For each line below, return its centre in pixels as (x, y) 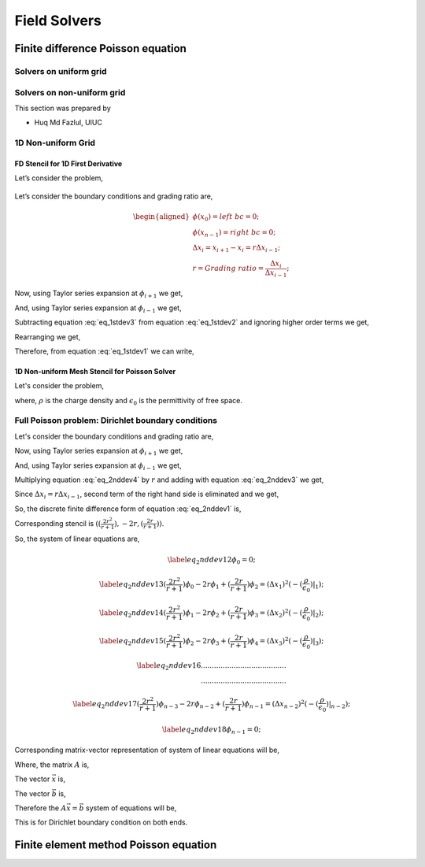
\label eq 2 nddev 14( (133, 613)
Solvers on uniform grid (61, 71)
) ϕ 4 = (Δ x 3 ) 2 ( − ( (275, 641)
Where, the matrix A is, (52, 765)
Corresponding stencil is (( (58, 523)
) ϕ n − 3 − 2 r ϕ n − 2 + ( (191, 705)
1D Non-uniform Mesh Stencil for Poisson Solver (95, 371)
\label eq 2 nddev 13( (133, 585)
